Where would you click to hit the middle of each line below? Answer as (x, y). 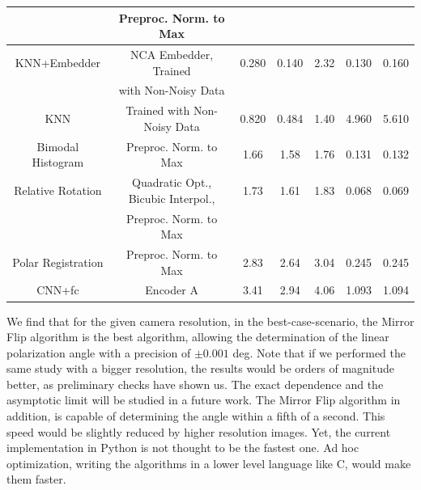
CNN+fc (58, 290)
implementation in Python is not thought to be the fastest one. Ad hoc (183, 448)
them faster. (36, 479)
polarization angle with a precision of (99, 352)
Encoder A (172, 290)
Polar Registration (58, 262)
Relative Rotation (58, 190)
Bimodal (58, 146)
